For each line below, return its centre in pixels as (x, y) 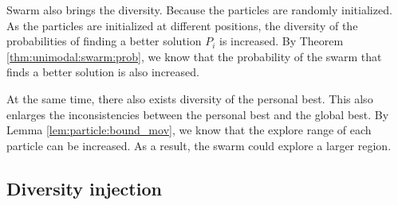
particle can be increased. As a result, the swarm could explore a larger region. (199, 145)
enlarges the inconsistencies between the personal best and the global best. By (198, 114)
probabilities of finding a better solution (104, 41)
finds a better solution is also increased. (103, 72)
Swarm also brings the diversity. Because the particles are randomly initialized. (199, 10)
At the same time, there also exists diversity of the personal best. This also (190, 98)
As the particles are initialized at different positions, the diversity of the (182, 25)
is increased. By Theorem (282, 41)
